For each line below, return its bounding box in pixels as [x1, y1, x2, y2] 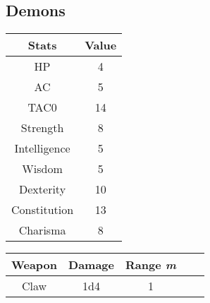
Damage [68, 256, 114, 273]
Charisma [18, 222, 66, 239]
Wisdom [22, 160, 63, 177]
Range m [125, 256, 176, 273]
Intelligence [14, 140, 70, 157]
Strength [20, 119, 64, 136]
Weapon [11, 256, 58, 273]
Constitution [11, 201, 74, 218]
